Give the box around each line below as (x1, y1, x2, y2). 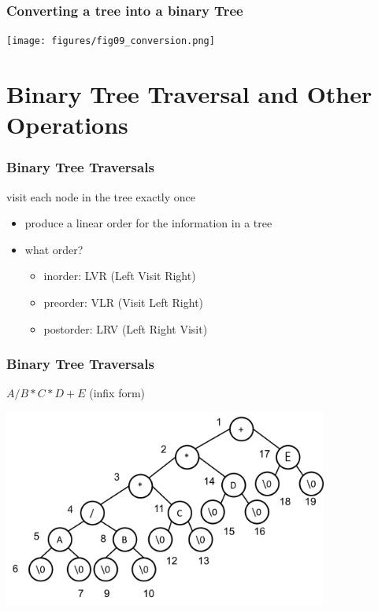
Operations (6, 109, 128, 141)
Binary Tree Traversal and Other (6, 78, 372, 110)
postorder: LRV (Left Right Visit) (43, 320, 208, 337)
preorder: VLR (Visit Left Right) (43, 294, 204, 311)
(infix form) (89, 385, 146, 401)
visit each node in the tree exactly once (6, 188, 196, 205)
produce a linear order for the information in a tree (24, 215, 272, 231)
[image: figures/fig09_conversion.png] (6, 35, 215, 47)
